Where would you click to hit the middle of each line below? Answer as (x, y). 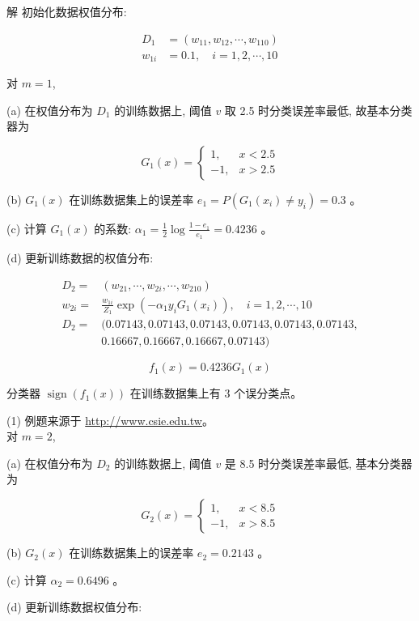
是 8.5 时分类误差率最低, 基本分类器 (318, 463)
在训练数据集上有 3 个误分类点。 (216, 393)
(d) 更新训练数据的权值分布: (80, 258)
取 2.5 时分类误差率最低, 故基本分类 (318, 110)
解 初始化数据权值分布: (67, 11)
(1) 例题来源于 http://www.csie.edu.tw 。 (110, 420)
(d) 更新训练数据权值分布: (74, 607)
